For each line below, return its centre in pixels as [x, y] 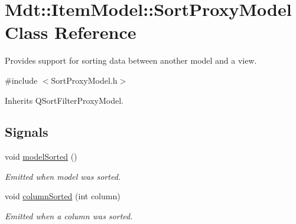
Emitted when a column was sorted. [69, 216]
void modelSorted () [41, 157]
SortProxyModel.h [84, 80]
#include [21, 80]
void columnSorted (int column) [63, 196]
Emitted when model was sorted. [63, 176]
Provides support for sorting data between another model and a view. [131, 60]
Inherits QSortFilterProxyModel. [64, 100]
